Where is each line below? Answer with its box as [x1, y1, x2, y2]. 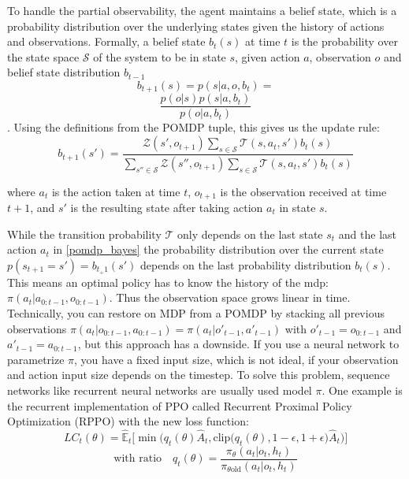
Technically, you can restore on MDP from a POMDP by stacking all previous [7, 304, 385, 321]
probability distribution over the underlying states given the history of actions [7, 17, 385, 34]
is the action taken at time [51, 183, 180, 199]
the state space [7, 48, 80, 65]
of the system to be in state [93, 48, 226, 65]
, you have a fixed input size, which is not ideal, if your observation [74, 351, 399, 367]
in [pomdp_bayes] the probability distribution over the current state [53, 241, 384, 258]
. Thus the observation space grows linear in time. [109, 289, 351, 306]
